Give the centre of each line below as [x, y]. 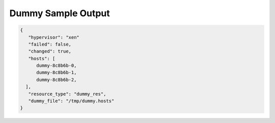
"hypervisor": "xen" [54, 37]
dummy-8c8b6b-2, [57, 79]
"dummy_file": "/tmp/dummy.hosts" [71, 101]
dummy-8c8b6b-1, [57, 73]
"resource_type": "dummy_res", [67, 94]
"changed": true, [50, 51]
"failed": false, [50, 44]
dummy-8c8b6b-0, [57, 66]
